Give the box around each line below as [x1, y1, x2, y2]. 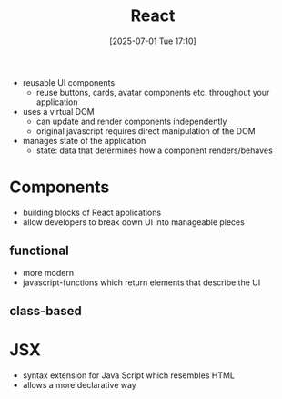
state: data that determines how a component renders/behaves [35, 145, 273, 156]
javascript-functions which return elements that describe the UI [22, 277, 261, 288]
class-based [9, 303, 82, 319]
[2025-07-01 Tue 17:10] [108, 36, 197, 46]
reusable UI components [22, 77, 116, 87]
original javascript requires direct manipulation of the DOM [35, 125, 257, 137]
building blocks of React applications [22, 207, 162, 218]
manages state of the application [22, 135, 146, 146]
